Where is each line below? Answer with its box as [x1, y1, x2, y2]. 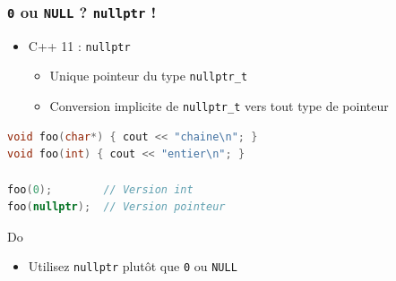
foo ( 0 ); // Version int [7, 183, 194, 196]
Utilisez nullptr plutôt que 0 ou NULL [28, 257, 237, 276]
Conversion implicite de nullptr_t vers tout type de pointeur [49, 97, 389, 115]
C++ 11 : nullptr [28, 36, 131, 55]
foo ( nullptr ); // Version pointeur [7, 200, 226, 214]
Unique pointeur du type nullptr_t [49, 66, 248, 85]
